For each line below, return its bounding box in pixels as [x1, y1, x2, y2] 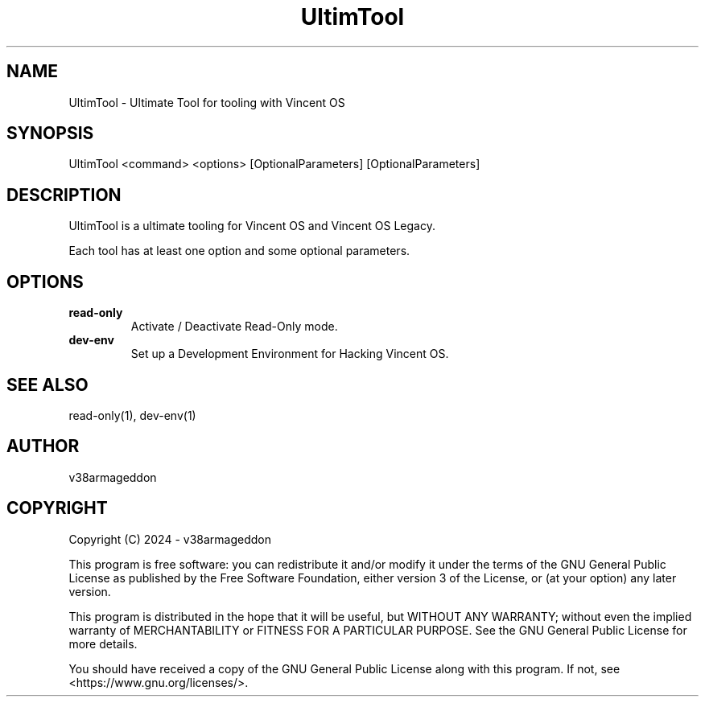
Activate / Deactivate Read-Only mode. [130, 319, 338, 334]
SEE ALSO [6, 374, 89, 395]
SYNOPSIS [6, 123, 94, 144]
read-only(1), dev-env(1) [68, 408, 196, 422]
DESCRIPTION [6, 184, 122, 205]
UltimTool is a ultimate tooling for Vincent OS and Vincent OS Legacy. [68, 219, 435, 233]
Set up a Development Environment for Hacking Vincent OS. [130, 347, 449, 361]
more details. [68, 636, 138, 651]
